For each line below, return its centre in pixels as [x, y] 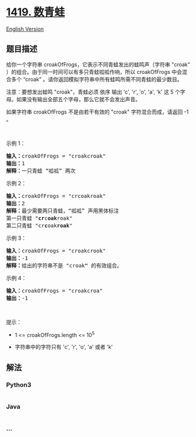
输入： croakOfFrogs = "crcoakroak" [56, 196]
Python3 [19, 384]
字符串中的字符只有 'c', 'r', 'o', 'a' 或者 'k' [64, 347]
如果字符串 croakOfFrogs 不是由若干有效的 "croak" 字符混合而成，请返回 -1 [97, 112]
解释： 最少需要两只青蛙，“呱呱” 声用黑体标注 [63, 211]
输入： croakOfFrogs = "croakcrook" [56, 250]
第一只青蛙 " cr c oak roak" [39, 218]
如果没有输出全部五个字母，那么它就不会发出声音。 [78, 99]
